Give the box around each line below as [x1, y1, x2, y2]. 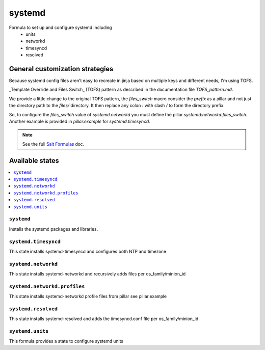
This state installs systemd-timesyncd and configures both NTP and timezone [9, 248, 166, 254]
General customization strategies [9, 64, 114, 73]
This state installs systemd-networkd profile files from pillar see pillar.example [9, 294, 167, 299]
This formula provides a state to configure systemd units [9, 338, 124, 344]
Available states [9, 156, 59, 164]
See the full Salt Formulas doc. [22, 141, 84, 147]
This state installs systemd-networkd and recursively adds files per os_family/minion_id [9, 271, 186, 277]
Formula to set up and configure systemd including [9, 25, 112, 30]
